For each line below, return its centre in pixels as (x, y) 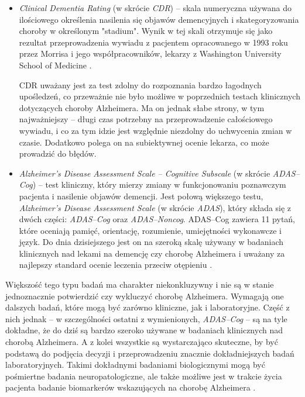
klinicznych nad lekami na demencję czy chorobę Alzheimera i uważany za (152, 253)
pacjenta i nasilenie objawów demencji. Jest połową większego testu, (141, 196)
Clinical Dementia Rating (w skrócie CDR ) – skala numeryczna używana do (155, 8)
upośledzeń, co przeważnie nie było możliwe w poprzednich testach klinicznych (160, 96)
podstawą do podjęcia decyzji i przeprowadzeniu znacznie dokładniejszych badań (150, 353)
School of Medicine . (55, 65)
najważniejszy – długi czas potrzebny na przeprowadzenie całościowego (146, 119)
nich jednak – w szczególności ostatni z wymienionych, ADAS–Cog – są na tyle (146, 318)
